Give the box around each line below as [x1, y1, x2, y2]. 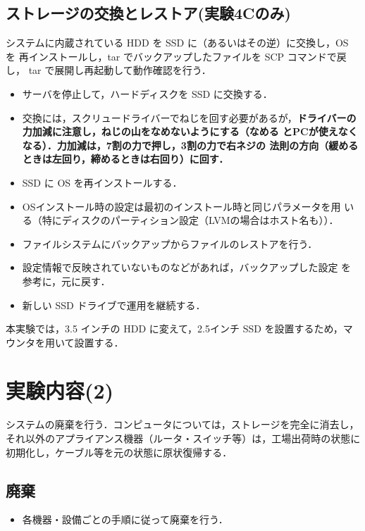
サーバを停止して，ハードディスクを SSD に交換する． [22, 86, 273, 101]
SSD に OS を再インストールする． [22, 175, 182, 189]
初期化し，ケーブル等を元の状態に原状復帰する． [6, 444, 233, 459]
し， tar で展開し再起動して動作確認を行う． [6, 63, 211, 77]
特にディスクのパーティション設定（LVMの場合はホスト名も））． [42, 213, 339, 227]
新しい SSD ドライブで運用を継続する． [22, 297, 206, 312]
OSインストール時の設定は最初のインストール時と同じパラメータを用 [22, 199, 341, 213]
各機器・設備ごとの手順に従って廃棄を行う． [22, 512, 228, 527]
